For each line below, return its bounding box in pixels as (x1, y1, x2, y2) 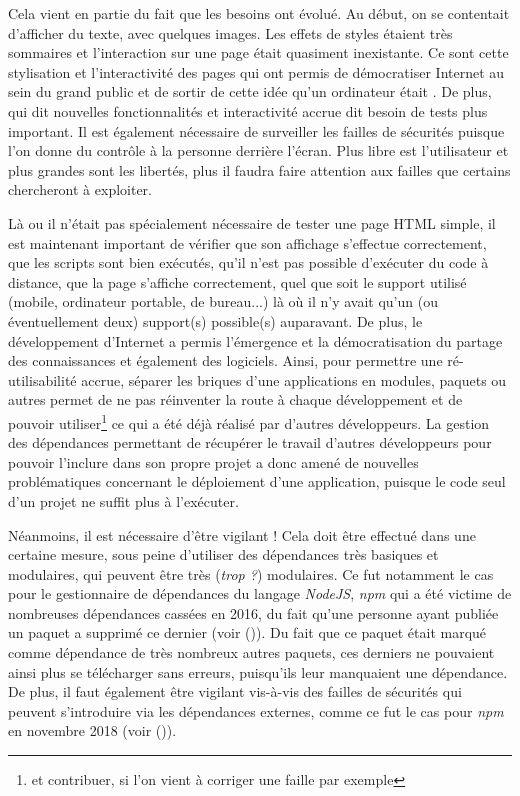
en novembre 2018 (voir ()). (8, 720, 177, 741)
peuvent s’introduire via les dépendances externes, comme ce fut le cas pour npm (8, 700, 504, 721)
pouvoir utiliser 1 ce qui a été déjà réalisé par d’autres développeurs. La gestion (8, 409, 490, 433)
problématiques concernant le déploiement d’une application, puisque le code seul (8, 471, 506, 492)
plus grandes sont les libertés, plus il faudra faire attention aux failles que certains (8, 159, 511, 180)
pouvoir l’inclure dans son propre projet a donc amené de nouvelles (8, 451, 419, 472)
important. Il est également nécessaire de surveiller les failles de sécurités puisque (8, 120, 505, 141)
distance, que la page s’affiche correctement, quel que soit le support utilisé (8, 271, 467, 292)
